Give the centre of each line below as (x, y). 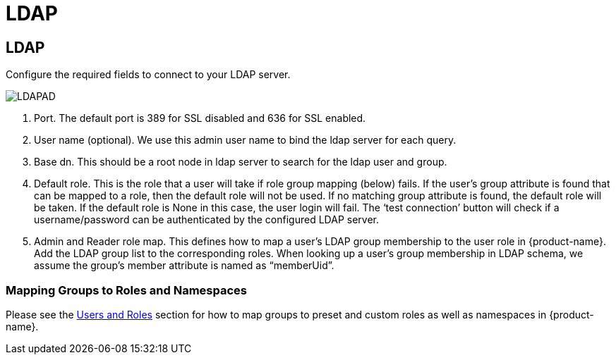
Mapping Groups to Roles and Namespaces (127, 290)
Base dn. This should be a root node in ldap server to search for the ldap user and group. (241, 162)
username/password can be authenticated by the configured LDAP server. (206, 220)
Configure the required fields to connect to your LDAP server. (148, 75)
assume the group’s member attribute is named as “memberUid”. (184, 266)
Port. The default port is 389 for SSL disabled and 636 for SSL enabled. (200, 118)
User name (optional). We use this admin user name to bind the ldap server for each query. (245, 140)
